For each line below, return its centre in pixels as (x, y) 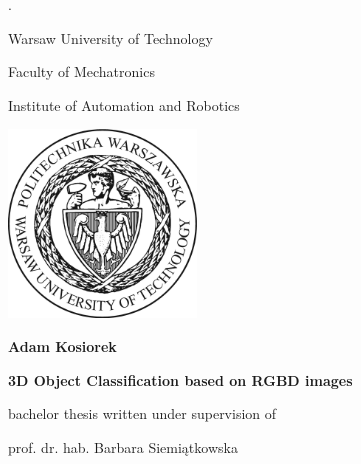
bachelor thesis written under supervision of (142, 413)
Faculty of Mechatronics (81, 71)
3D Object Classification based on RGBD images (180, 379)
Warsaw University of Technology (110, 37)
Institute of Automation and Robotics (124, 104)
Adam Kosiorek (62, 345)
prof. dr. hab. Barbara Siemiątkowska (123, 446)
